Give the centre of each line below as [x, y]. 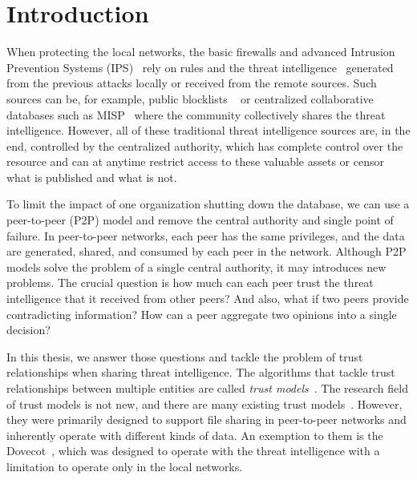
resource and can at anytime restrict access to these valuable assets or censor [195, 161]
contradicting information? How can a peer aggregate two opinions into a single [202, 314]
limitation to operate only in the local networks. [125, 466]
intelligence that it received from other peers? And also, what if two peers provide [208, 298]
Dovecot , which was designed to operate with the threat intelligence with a [193, 451]
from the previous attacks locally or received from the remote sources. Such [192, 83]
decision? [28, 330]
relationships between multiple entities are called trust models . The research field [207, 388]
